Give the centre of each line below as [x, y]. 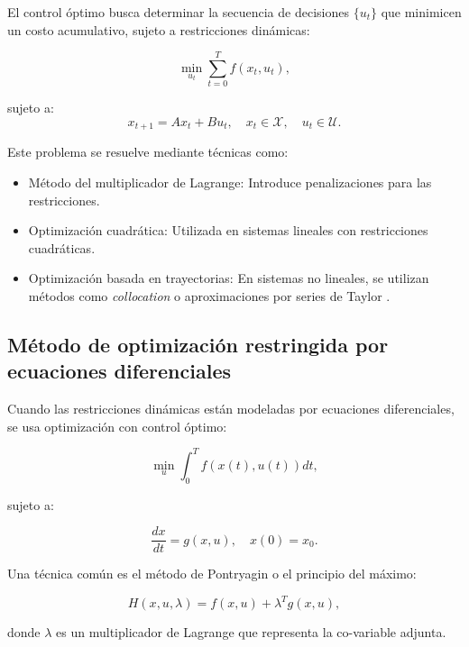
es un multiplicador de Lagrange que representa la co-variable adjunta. [251, 632]
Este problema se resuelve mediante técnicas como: [148, 152]
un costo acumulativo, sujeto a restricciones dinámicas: [159, 29]
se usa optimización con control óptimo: [117, 426]
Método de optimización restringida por [198, 344]
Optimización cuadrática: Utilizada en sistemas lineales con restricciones [228, 230]
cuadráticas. [62, 247]
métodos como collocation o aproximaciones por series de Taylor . [209, 295]
